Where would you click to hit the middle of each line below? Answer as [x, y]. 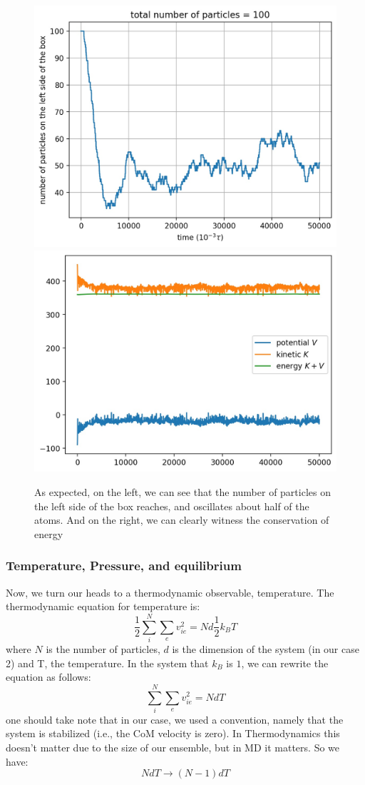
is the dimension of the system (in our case [266, 648]
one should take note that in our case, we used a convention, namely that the [175, 719]
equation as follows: [48, 677]
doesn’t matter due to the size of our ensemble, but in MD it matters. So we [173, 748]
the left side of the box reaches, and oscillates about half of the [172, 506]
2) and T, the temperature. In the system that [107, 663]
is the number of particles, [103, 648]
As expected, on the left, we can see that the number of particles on [182, 492]
